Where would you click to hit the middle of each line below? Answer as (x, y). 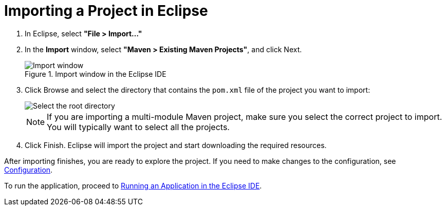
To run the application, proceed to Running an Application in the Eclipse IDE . (133, 185)
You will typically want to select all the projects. (138, 127)
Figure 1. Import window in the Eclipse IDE (96, 74)
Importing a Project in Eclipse (106, 11)
